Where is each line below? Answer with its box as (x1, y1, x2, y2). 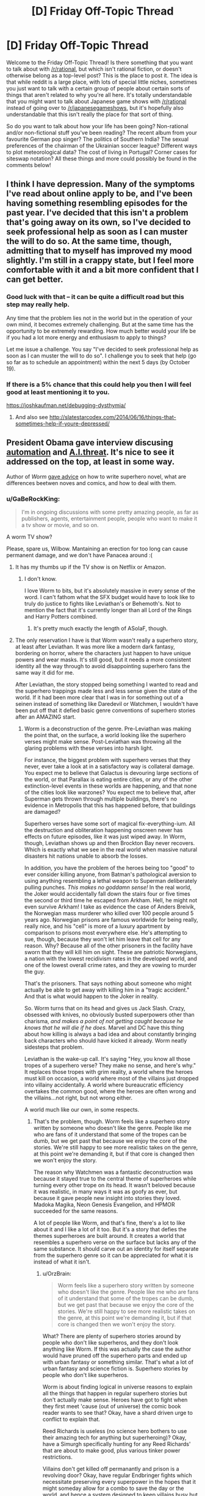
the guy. (24, 968, 45, 976)
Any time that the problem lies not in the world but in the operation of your (6, 314, 193, 322)
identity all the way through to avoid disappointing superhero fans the (15, 663, 190, 670)
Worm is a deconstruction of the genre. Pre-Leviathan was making (24, 725, 192, 733)
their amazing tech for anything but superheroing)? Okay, (42, 1434, 187, 1441)
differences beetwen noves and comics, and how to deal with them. (6, 479, 177, 486)
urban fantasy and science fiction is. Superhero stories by (42, 1365, 189, 1372)
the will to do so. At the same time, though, (6, 236, 172, 246)
